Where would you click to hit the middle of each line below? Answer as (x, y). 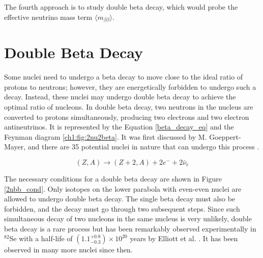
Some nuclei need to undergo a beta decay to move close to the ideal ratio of (124, 77)
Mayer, (15, 147)
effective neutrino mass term (48, 17)
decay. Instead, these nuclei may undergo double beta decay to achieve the (120, 97)
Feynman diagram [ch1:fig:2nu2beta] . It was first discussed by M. (106, 136)
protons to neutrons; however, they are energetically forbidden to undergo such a (130, 86)
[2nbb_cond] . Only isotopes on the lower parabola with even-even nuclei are (123, 188)
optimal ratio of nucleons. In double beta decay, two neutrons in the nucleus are (129, 106)
